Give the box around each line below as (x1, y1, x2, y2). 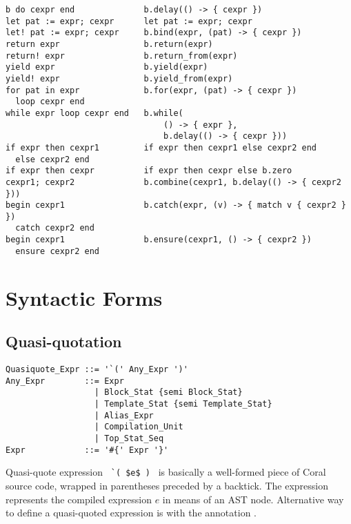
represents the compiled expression (6, 492, 152, 506)
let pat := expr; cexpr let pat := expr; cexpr (6, 16, 252, 26)
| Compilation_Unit (94, 422, 183, 432)
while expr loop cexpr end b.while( (6, 108, 183, 118)
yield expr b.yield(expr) (6, 62, 208, 72)
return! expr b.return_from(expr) (6, 50, 238, 61)
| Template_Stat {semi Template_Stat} (94, 398, 272, 409)
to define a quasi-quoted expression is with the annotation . (6, 505, 257, 520)
